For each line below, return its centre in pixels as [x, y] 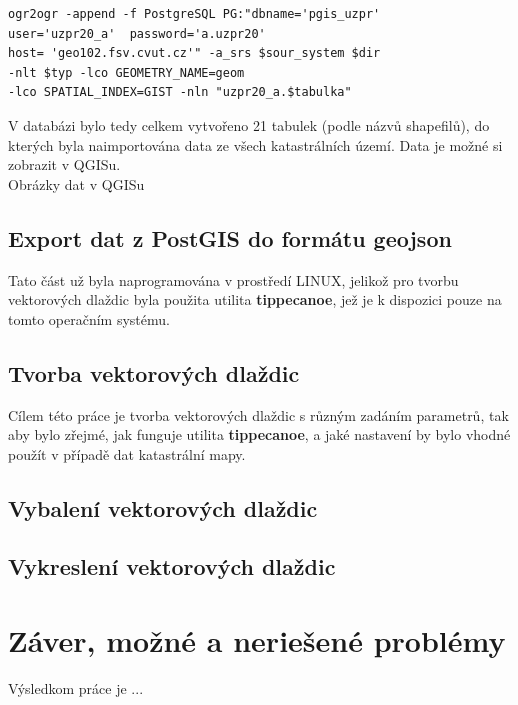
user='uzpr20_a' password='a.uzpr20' [137, 33]
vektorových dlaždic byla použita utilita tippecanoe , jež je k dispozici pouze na [255, 299]
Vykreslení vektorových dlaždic [172, 566]
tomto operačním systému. [89, 318]
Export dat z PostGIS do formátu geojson [230, 237]
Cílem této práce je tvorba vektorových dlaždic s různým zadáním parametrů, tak [258, 414]
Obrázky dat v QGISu [76, 183]
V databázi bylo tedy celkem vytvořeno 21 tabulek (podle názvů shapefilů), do [249, 124]
